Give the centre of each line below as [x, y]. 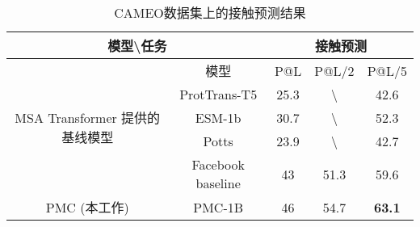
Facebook [218, 164]
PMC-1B [218, 207]
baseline [218, 183]
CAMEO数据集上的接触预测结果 [210, 13]
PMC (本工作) [87, 207]
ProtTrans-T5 [218, 94]
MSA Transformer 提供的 [88, 117]
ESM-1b [218, 118]
